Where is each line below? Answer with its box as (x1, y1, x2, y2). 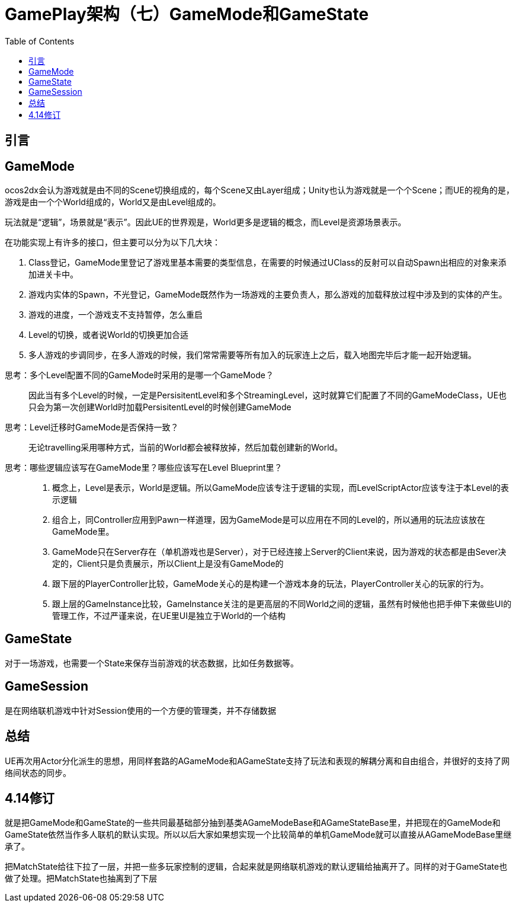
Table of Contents (5, 36, 75, 46)
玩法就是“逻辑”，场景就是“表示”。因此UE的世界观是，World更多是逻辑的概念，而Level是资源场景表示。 (5, 217, 406, 228)
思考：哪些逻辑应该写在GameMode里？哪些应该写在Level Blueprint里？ (5, 462, 283, 473)
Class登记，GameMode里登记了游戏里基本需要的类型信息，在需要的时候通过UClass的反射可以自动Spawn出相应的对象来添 (28, 257, 507, 268)
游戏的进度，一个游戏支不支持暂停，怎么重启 (28, 309, 203, 320)
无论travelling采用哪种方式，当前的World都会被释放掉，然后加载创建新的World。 (28, 442, 343, 453)
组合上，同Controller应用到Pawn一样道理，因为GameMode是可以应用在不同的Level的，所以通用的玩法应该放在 (52, 515, 486, 525)
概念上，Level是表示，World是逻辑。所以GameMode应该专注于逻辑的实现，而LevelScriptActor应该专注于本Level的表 (52, 483, 509, 493)
